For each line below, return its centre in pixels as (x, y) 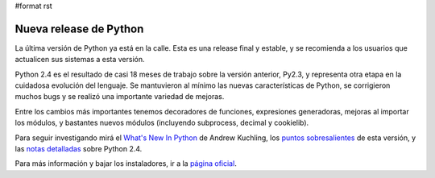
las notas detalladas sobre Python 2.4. (79, 149)
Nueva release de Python (79, 29)
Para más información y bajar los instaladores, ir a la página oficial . (126, 164)
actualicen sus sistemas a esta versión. (80, 60)
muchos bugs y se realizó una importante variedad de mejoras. (120, 97)
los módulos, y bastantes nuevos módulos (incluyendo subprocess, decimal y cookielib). (162, 123)
